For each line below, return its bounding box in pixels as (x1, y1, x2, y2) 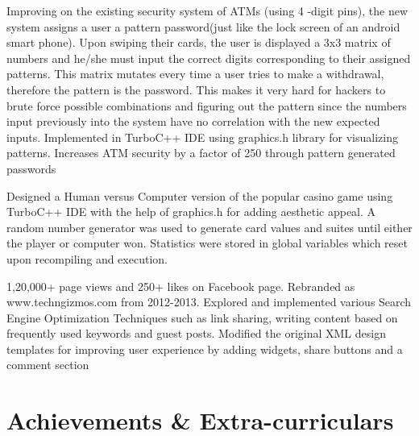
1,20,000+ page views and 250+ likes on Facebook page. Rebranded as (6, 277, 355, 294)
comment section (6, 356, 89, 373)
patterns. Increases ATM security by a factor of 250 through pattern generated (6, 144, 396, 161)
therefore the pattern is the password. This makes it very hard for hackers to (6, 81, 386, 98)
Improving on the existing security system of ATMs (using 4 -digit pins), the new (6, 2, 408, 19)
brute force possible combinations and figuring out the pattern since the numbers (6, 97, 407, 114)
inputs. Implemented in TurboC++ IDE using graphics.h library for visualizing (6, 128, 398, 145)
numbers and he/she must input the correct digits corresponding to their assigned (6, 49, 411, 66)
